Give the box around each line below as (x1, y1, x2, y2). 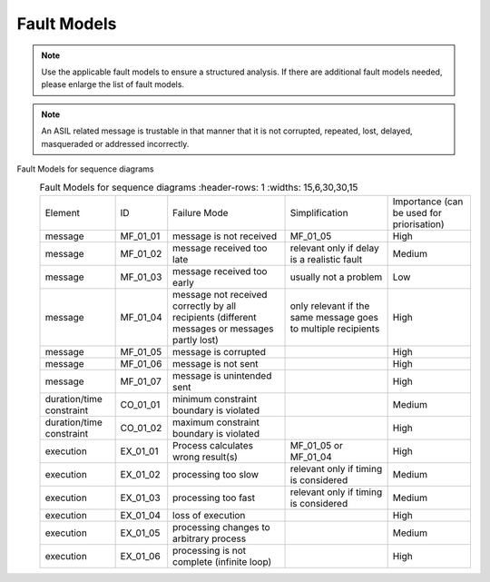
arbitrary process (172, 532, 247, 545)
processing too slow (172, 468, 259, 480)
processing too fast (172, 491, 256, 504)
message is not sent (172, 357, 259, 370)
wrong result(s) (172, 450, 238, 463)
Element (44, 206, 81, 219)
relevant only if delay (289, 242, 380, 254)
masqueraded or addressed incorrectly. (41, 138, 190, 149)
